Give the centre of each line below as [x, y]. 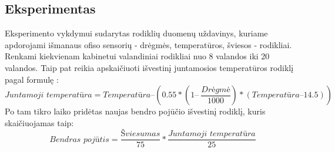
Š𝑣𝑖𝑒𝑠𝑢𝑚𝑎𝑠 [140, 134]
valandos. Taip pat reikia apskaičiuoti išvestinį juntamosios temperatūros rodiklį [149, 67]
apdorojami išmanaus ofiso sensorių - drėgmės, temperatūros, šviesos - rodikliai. [148, 44]
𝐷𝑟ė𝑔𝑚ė [216, 89]
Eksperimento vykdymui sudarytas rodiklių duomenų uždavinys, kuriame [136, 33]
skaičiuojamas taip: [39, 122]
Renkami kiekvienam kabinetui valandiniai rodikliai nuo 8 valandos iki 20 [137, 56]
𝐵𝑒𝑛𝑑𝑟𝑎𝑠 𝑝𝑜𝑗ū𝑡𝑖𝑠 [79, 139]
